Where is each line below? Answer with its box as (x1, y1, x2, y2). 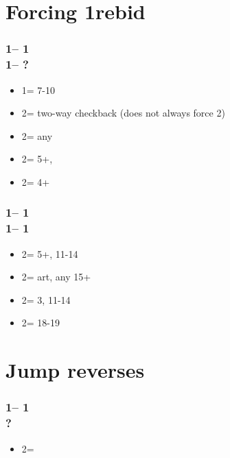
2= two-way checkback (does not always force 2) (21, 106, 225, 120)
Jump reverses (5, 356, 145, 384)
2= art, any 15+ (21, 269, 91, 284)
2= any (21, 128, 53, 143)
